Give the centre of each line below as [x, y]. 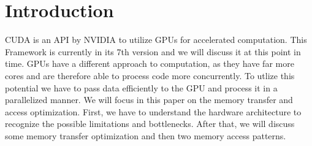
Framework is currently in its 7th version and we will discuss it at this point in [153, 51]
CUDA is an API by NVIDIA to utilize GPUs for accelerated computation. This [156, 40]
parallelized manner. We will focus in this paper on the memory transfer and [149, 100]
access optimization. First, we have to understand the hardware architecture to [153, 111]
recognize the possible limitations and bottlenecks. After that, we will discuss [150, 124]
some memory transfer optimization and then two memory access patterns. [146, 135]
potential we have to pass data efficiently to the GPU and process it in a [141, 87]
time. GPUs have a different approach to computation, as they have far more [150, 63]
